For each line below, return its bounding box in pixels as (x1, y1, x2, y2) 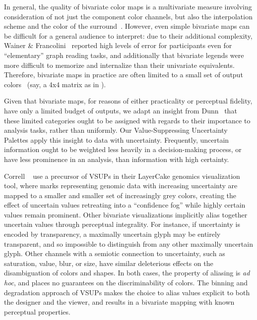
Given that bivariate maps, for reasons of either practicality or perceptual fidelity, (4, 96, 253, 106)
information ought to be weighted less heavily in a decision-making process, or (4, 144, 242, 155)
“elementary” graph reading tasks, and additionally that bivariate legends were (4, 50, 244, 60)
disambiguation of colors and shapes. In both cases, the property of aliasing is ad (4, 267, 250, 278)
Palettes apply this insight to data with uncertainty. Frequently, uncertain (4, 134, 229, 145)
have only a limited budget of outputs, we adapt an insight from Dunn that (4, 105, 237, 115)
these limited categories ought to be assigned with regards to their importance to (4, 115, 251, 125)
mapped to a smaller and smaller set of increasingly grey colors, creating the (4, 190, 237, 200)
